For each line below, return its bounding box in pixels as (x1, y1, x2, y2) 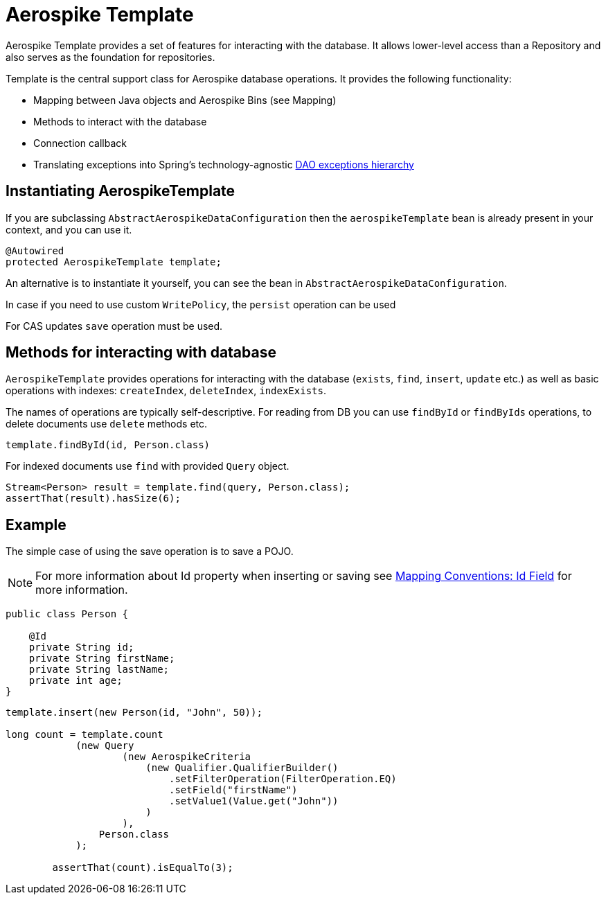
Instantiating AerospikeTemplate (6, 182, 235, 200)
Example (6, 515, 66, 533)
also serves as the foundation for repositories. (6, 51, 215, 63)
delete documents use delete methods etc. (6, 418, 208, 430)
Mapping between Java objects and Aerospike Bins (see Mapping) (33, 94, 337, 106)
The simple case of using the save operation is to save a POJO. (6, 545, 294, 558)
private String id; (28, 642, 134, 653)
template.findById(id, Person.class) (6, 439, 211, 451)
